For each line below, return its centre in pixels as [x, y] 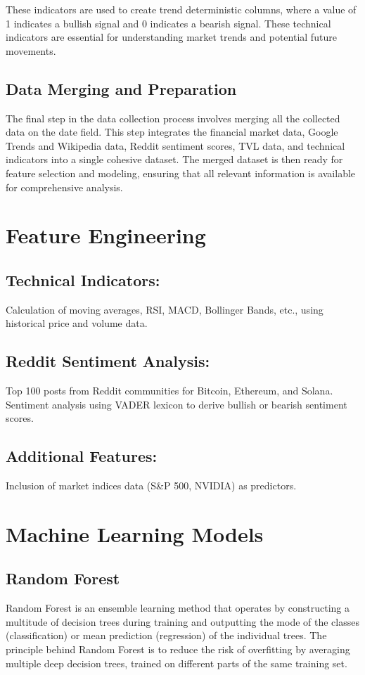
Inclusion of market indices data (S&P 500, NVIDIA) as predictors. [151, 486]
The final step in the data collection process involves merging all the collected [173, 118]
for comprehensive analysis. [64, 187]
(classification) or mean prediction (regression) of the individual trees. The [166, 635]
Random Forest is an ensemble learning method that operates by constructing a [178, 608]
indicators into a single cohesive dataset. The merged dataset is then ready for [174, 159]
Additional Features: [82, 456]
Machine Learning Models [135, 533]
